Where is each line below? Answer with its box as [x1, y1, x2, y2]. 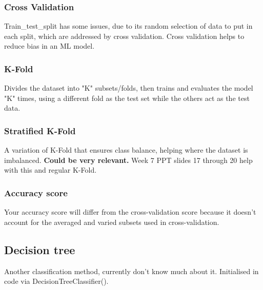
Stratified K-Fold [4, 124, 76, 137]
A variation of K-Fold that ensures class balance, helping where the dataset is [4, 144, 248, 155]
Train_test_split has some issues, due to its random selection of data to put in [4, 20, 253, 31]
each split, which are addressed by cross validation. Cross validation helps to [4, 30, 245, 41]
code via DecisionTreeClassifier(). [4, 276, 109, 286]
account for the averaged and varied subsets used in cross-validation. [4, 216, 219, 227]
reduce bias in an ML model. [4, 40, 95, 51]
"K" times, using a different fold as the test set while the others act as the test [4, 92, 250, 103]
